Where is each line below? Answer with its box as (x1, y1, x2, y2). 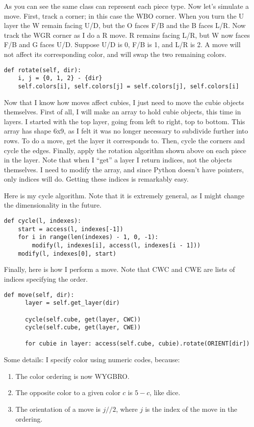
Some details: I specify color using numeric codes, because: (4, 354, 180, 365)
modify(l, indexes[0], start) (18, 250, 117, 257)
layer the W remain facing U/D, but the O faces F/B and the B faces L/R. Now (4, 20, 246, 30)
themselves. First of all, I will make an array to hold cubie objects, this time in (4, 107, 241, 117)
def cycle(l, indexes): (4, 217, 81, 225)
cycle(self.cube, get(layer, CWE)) (25, 324, 141, 331)
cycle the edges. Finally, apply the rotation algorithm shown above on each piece (4, 145, 246, 155)
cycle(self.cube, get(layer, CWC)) (25, 316, 141, 323)
